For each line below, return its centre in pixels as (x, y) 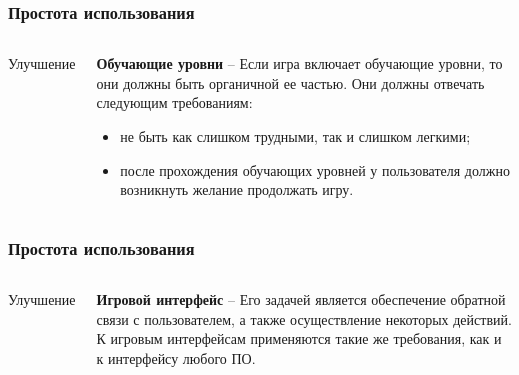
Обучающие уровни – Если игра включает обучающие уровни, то (299, 63)
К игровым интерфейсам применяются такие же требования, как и (299, 338)
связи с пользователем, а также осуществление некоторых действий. (304, 318)
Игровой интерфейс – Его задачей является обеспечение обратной (301, 299)
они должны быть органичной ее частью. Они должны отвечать (290, 82)
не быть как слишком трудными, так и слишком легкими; (295, 136)
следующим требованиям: (174, 102)
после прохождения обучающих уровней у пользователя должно (315, 169)
